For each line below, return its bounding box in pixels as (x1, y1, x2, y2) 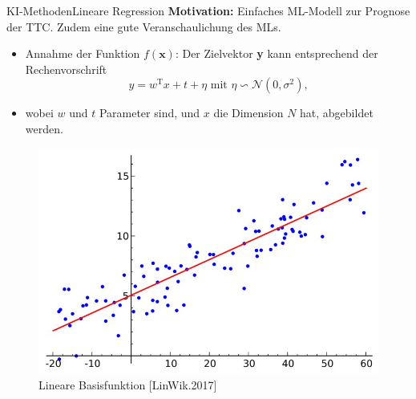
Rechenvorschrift (25, 60, 107, 77)
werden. (25, 120, 63, 136)
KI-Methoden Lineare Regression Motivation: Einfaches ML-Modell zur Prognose (6, 2, 410, 18)
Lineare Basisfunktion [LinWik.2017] (38, 376, 217, 393)
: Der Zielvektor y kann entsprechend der (175, 45, 378, 62)
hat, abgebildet (300, 104, 374, 121)
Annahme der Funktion (25, 45, 140, 62)
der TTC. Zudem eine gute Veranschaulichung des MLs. (6, 18, 281, 35)
